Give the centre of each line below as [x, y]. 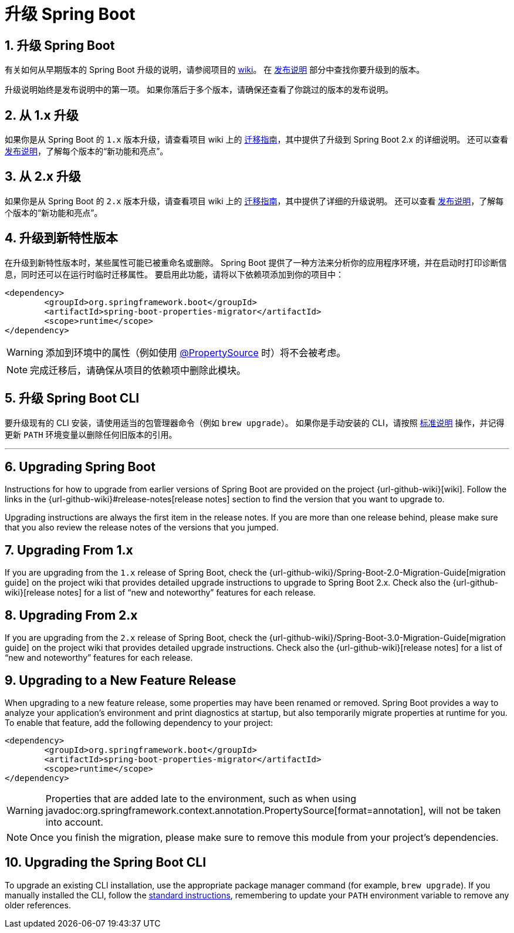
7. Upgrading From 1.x [69, 550]
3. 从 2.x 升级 [43, 177]
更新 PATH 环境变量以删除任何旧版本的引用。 [91, 434]
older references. [38, 905]
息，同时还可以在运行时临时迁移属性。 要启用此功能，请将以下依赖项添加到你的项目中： [174, 274]
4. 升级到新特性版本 [61, 238]
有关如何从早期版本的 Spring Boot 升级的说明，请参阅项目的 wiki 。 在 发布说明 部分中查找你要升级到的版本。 [215, 70]
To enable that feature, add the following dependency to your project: [139, 722]
